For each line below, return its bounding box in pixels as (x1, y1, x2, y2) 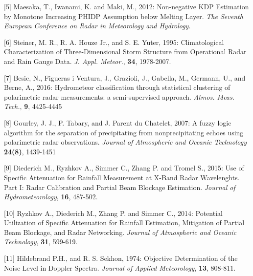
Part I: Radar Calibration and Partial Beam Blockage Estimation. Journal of (4, 182, 235, 192)
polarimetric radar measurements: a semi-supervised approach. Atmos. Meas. (4, 91, 235, 102)
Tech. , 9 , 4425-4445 (4, 101, 62, 111)
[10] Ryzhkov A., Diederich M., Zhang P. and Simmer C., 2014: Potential (4, 208, 223, 218)
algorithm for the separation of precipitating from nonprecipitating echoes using (4, 127, 244, 137)
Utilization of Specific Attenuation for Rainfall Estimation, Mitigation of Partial (4, 217, 245, 228)
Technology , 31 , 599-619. (4, 236, 78, 247)
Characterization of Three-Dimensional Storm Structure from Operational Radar (4, 46, 247, 57)
